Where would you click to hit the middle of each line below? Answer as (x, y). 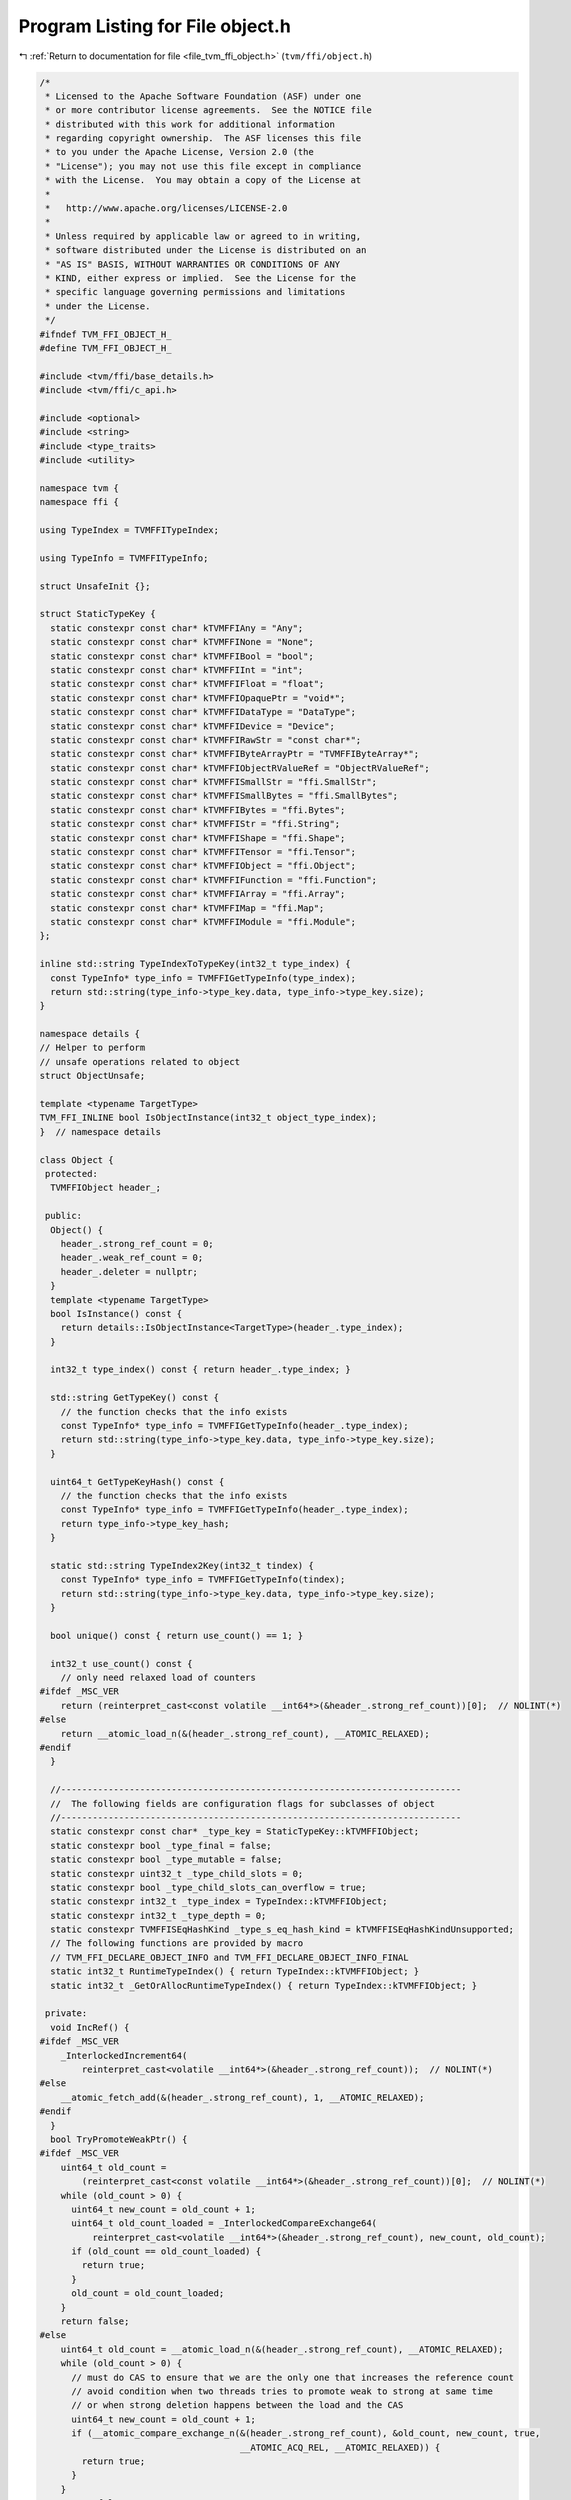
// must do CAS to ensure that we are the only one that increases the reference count (293, 2377)
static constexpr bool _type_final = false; (161, 1845)
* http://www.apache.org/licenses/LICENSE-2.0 (166, 208)
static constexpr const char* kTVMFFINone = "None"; (182, 642)
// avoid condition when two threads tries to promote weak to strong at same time (282, 2391)
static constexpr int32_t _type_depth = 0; (158, 1915)
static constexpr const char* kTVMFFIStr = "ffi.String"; (195, 824)
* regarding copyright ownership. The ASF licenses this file (203, 138)
